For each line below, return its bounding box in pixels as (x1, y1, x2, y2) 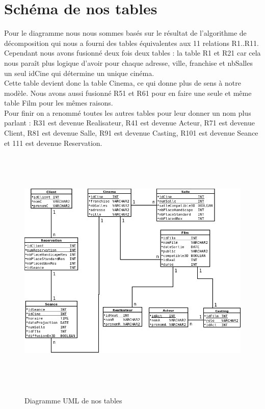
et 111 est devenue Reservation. (4, 137, 102, 148)
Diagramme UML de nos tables (24, 395, 122, 406)
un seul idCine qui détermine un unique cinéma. (4, 67, 154, 78)
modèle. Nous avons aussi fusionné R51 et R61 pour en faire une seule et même (4, 87, 252, 98)
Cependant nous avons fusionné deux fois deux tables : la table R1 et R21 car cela (4, 47, 261, 58)
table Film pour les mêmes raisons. (4, 97, 113, 108)
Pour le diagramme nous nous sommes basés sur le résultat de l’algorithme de (4, 28, 247, 38)
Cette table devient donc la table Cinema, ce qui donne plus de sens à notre (4, 78, 241, 88)
